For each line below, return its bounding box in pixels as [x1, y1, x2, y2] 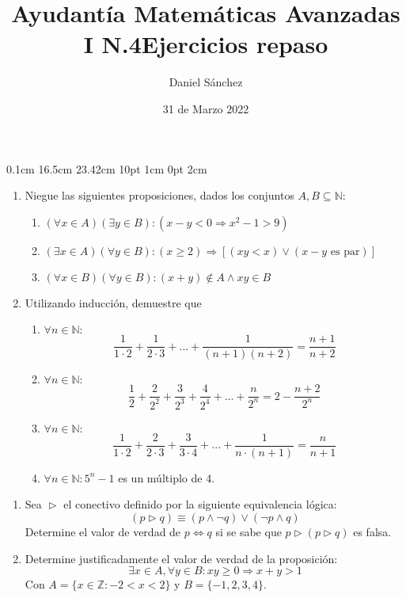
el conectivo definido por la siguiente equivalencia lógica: [63, 496, 337, 512]
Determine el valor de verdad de [25, 524, 181, 539]
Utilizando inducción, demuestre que [25, 294, 202, 310]
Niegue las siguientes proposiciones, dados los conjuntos [25, 187, 294, 204]
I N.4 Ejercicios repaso [83, 28, 328, 60]
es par [330, 246, 360, 257]
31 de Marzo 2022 [162, 100, 249, 116]
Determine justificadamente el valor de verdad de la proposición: [25, 550, 338, 566]
